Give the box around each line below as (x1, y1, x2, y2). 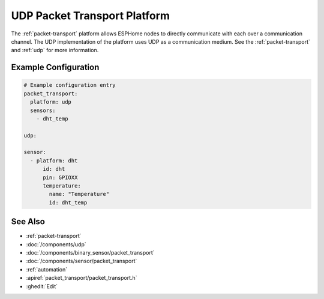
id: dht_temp (49, 199, 88, 206)
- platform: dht (30, 157, 78, 164)
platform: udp (30, 99, 72, 105)
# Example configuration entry (23, 81, 116, 89)
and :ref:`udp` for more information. (11, 47, 99, 54)
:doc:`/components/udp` (26, 240, 86, 248)
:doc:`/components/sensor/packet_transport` (26, 258, 137, 265)
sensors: (30, 107, 56, 114)
